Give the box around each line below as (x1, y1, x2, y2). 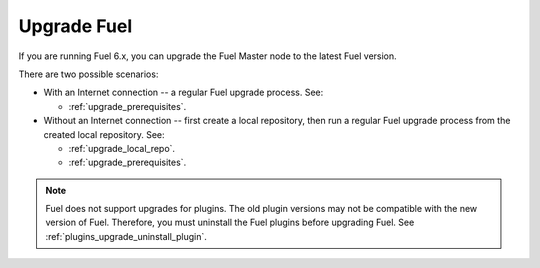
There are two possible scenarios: (18, 68, 159, 80)
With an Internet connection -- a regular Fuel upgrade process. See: (43, 86, 324, 99)
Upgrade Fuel (18, 15, 133, 37)
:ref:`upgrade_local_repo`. (68, 142, 175, 154)
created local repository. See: (43, 128, 165, 140)
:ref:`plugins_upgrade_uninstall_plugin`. (45, 230, 207, 242)
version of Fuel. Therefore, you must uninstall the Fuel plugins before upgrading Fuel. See (45, 216, 415, 229)
